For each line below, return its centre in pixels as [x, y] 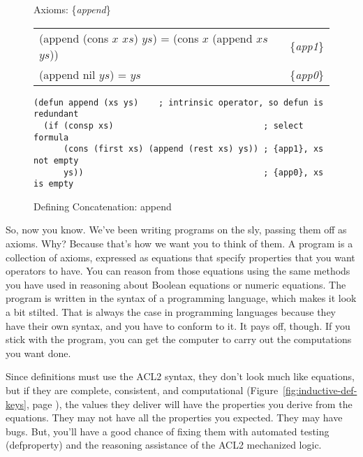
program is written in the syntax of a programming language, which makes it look [181, 298]
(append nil [67, 74]
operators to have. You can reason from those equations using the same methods [178, 271]
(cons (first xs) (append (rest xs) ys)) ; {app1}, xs [193, 149]
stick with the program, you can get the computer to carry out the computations [179, 339]
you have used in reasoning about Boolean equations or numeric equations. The [176, 284]
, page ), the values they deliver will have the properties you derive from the [190, 404]
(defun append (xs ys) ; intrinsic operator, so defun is [179, 102]
